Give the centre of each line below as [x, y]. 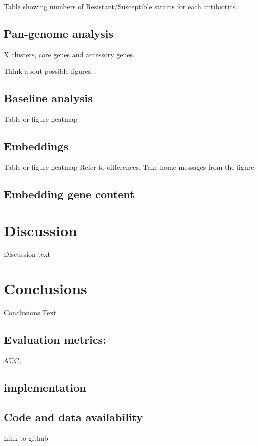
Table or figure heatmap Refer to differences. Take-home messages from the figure [129, 166]
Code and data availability [73, 416]
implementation [45, 387]
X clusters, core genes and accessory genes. [69, 54]
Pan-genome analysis [59, 33]
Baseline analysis [48, 98]
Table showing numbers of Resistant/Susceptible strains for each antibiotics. [121, 6]
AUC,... [16, 360]
